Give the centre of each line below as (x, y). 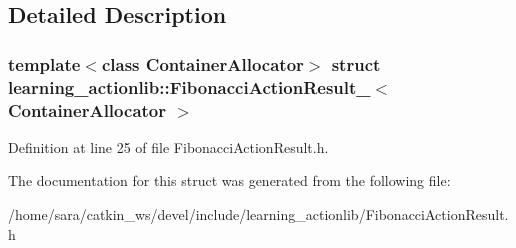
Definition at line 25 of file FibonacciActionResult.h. (168, 146)
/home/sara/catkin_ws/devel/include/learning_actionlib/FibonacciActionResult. (258, 214)
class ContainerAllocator (202, 63)
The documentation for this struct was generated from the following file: (229, 180)
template (44, 63)
